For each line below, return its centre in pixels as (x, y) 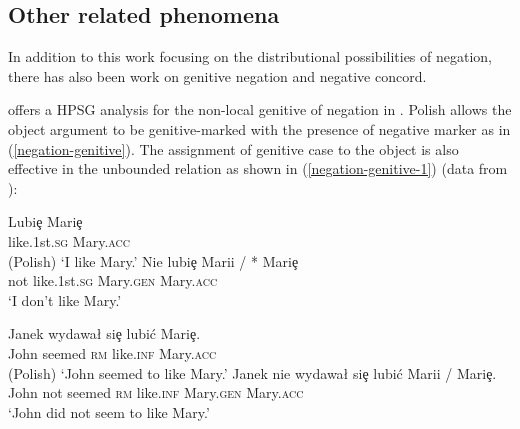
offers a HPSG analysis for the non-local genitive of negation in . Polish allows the (260, 109)
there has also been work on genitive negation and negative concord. (217, 75)
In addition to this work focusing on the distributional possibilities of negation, (250, 56)
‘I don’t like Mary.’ (65, 299)
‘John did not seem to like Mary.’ (109, 411)
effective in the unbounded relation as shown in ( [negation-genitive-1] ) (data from (258, 168)
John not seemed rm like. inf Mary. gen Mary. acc (156, 392)
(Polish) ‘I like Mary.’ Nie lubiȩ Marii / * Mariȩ (153, 260)
